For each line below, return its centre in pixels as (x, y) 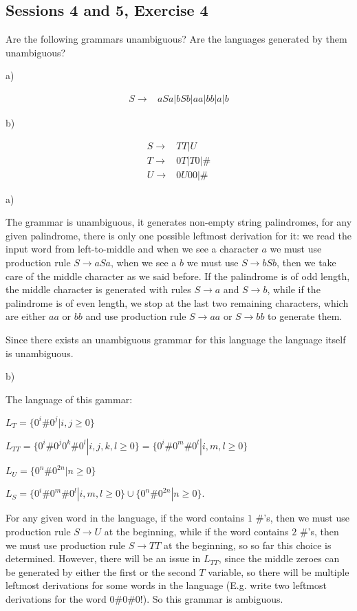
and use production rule (136, 316)
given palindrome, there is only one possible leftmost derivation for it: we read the (178, 235)
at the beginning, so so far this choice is (248, 545)
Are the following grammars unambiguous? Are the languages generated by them (176, 39)
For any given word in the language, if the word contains (125, 518)
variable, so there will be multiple (279, 571)
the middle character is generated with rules (98, 289)
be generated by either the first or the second (101, 571)
